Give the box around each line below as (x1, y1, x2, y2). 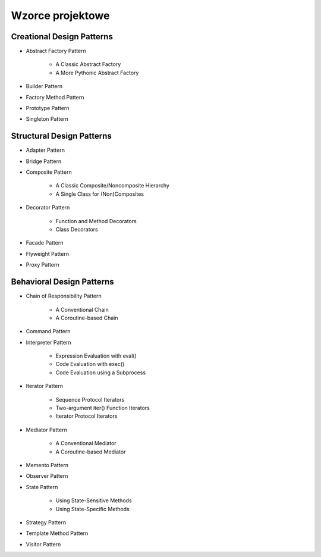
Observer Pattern (26, 472, 68, 480)
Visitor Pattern (26, 540, 61, 547)
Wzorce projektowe (11, 9, 110, 22)
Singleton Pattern (26, 115, 68, 123)
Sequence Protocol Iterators (55, 396, 125, 403)
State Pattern (26, 483, 58, 490)
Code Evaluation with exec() (55, 361, 125, 368)
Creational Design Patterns (11, 32, 113, 42)
